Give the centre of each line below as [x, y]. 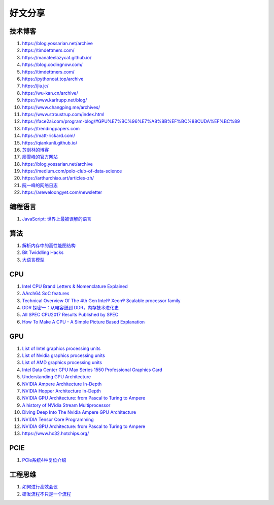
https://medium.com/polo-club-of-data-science [72, 171]
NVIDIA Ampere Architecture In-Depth [62, 384]
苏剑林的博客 [36, 150]
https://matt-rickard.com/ [49, 136]
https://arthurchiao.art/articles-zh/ [58, 178]
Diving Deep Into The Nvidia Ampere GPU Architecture [79, 412]
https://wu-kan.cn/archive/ [50, 93]
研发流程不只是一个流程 [46, 494]
